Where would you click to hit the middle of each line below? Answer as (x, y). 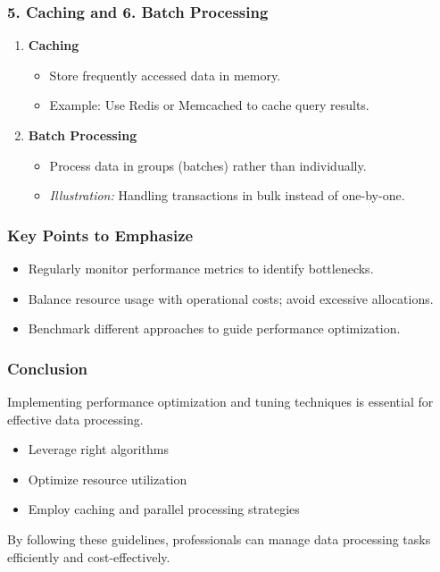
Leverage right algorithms (98, 449)
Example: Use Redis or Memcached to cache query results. (209, 105)
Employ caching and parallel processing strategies (164, 509)
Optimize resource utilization (108, 479)
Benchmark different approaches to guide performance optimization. (214, 328)
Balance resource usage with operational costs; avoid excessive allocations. (231, 298)
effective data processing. (75, 419)
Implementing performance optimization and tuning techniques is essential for (220, 401)
